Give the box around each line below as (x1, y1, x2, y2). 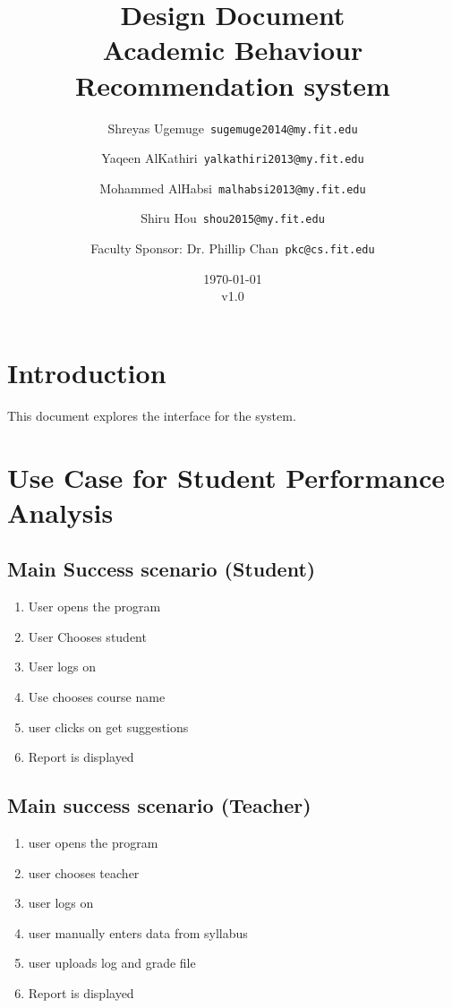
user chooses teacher (28, 863, 140, 882)
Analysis (7, 493, 114, 530)
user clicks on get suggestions (28, 717, 189, 736)
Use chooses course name (28, 688, 166, 706)
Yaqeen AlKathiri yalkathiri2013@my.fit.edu (101, 149, 364, 167)
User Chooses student (28, 627, 147, 645)
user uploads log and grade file (28, 953, 196, 972)
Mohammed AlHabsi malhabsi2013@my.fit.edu (99, 178, 366, 197)
